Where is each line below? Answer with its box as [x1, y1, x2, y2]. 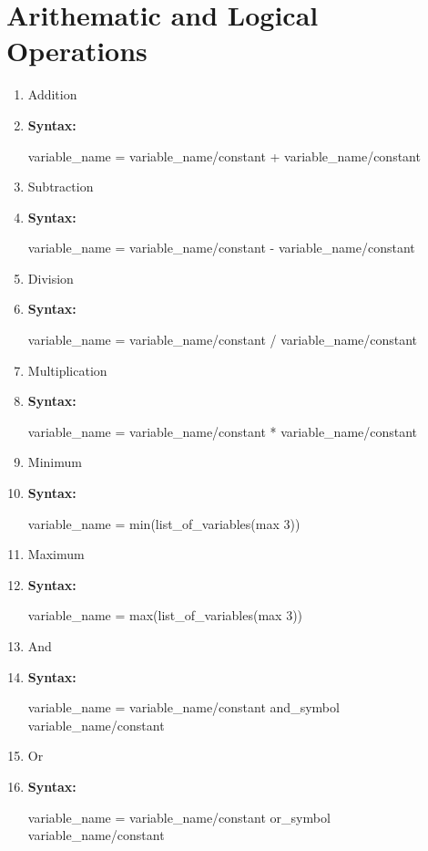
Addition [27, 85, 77, 104]
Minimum [27, 452, 82, 472]
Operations [6, 32, 148, 69]
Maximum [27, 545, 85, 564]
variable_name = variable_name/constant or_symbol [27, 807, 331, 826]
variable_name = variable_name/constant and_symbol [27, 698, 340, 717]
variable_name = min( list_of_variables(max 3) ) [27, 514, 301, 533]
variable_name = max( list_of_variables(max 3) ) [27, 606, 303, 625]
